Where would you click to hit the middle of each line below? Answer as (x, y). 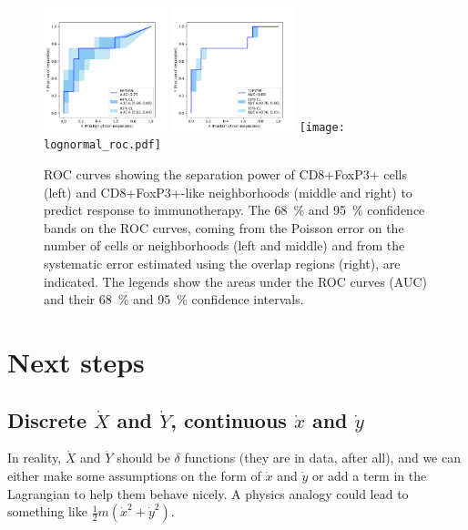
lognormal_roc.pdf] (102, 145)
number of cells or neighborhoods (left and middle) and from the (224, 245)
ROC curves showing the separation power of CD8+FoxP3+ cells (226, 173)
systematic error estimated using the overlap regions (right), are (222, 263)
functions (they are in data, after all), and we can (322, 458)
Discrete (47, 419)
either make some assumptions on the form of (134, 475)
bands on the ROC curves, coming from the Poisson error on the (224, 227)
